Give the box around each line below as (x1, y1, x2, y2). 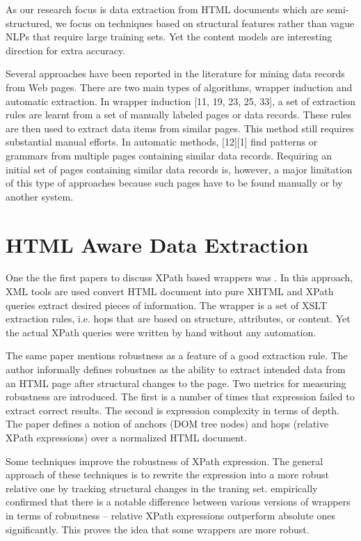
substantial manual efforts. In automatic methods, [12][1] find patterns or (6, 134, 318, 149)
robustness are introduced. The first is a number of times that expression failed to (6, 389, 355, 404)
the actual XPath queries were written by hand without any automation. (6, 324, 316, 339)
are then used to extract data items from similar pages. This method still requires (6, 120, 354, 135)
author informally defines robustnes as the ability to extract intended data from (6, 362, 346, 376)
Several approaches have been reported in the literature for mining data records (6, 66, 345, 81)
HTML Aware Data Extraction (6, 230, 309, 258)
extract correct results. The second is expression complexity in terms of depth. (6, 402, 339, 417)
